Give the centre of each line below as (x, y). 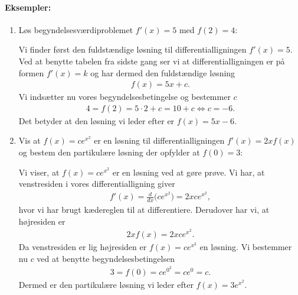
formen (31, 72)
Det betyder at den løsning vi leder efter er (96, 120)
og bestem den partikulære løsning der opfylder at (109, 152)
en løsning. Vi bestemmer (246, 247)
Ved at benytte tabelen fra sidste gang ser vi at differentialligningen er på (152, 61)
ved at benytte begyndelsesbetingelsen (106, 258)
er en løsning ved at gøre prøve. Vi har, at (189, 172)
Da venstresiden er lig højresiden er (83, 247)
